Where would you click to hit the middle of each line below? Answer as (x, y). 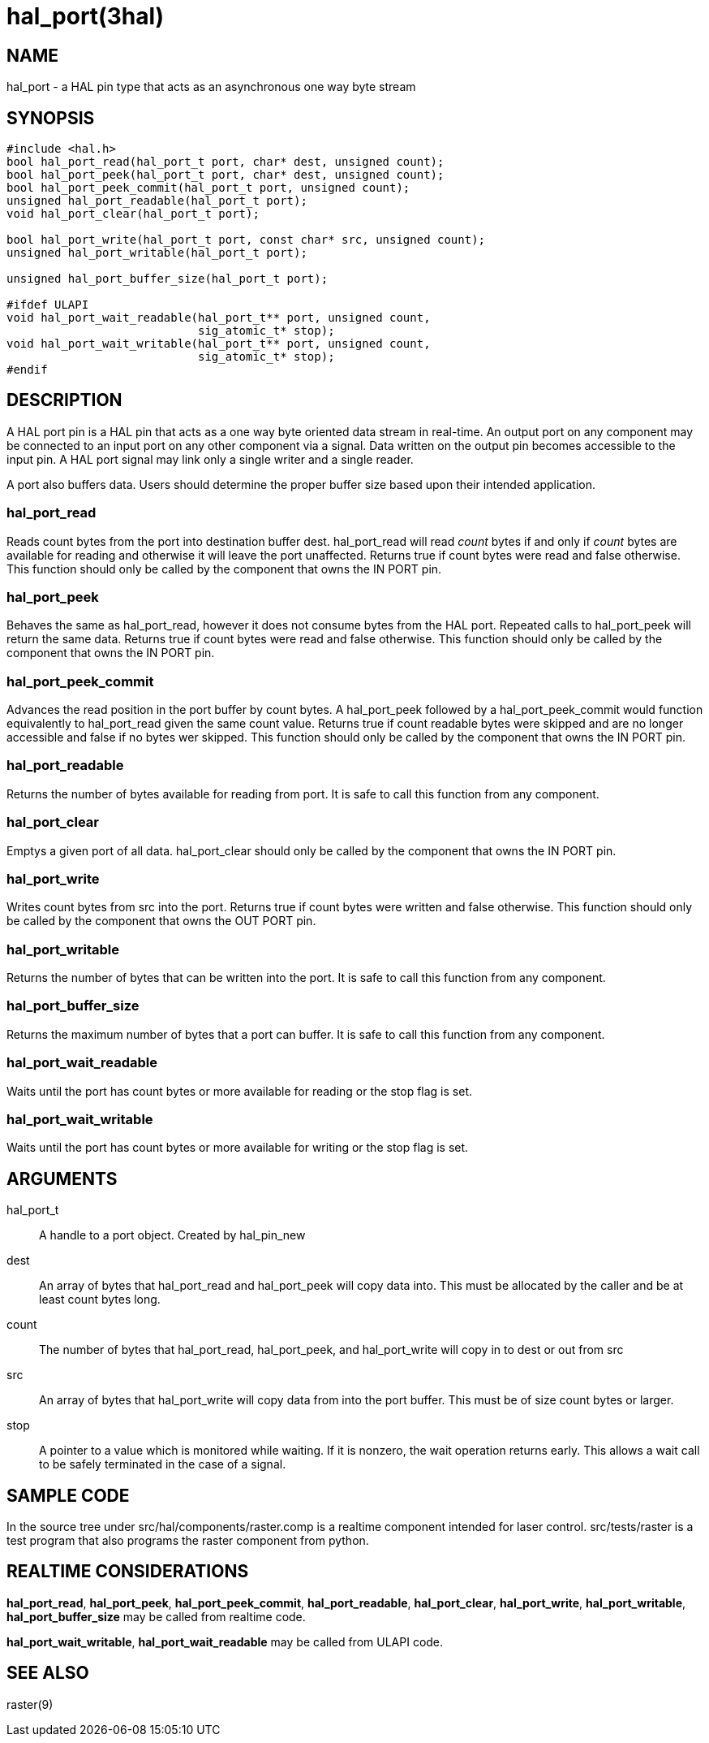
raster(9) (30, 1704)
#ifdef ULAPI (48, 305)
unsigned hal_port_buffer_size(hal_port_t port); (168, 279)
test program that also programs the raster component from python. (188, 1541)
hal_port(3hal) (86, 16)
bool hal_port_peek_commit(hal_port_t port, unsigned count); (208, 188)
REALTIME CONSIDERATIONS (128, 1572)
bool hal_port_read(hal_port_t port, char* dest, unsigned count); (226, 162)
